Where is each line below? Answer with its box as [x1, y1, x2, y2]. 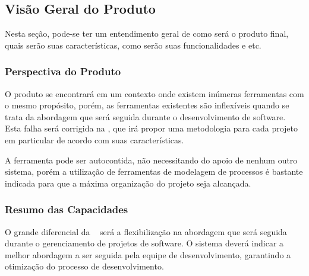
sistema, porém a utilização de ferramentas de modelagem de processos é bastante [5, 165, 303, 178]
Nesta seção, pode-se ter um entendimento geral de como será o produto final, [5, 27, 289, 40]
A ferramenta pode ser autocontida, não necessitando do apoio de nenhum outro [5, 153, 298, 166]
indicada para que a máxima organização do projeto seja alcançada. [5, 176, 251, 189]
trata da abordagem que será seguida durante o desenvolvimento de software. [5, 110, 286, 123]
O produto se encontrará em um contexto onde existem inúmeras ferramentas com [5, 87, 304, 100]
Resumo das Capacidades [5, 202, 128, 217]
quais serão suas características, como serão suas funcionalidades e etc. [5, 38, 261, 51]
